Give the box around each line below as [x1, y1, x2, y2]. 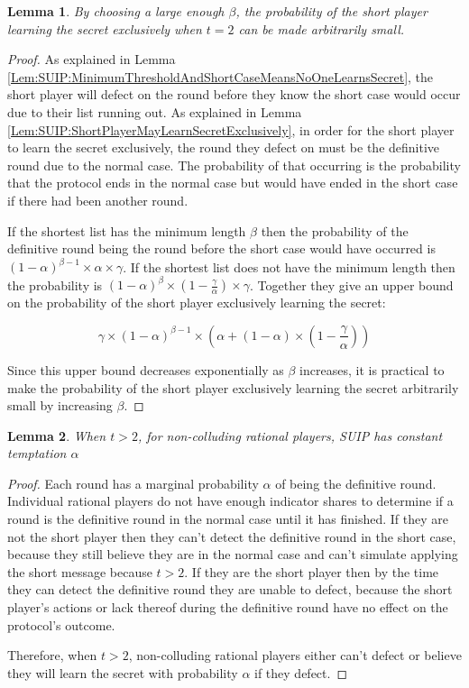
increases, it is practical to [299, 360, 445, 379]
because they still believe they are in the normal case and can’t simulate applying [7, 545, 458, 564]
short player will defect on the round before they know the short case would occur [7, 85, 461, 104]
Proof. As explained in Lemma [7, 50, 176, 69]
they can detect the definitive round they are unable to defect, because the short [7, 580, 453, 599]
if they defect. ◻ [254, 663, 348, 682]
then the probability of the [261, 221, 409, 240]
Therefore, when [7, 646, 97, 665]
